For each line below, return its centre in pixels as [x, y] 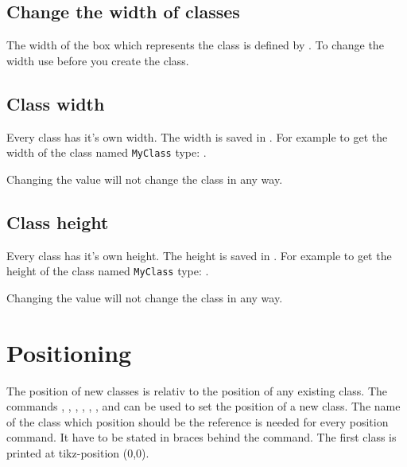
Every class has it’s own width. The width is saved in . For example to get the [197, 136]
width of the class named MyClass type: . [107, 152]
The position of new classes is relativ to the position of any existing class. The [197, 390]
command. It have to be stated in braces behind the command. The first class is [202, 437]
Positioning [69, 352]
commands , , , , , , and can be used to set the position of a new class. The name [203, 406]
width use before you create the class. [98, 60]
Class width [56, 103]
